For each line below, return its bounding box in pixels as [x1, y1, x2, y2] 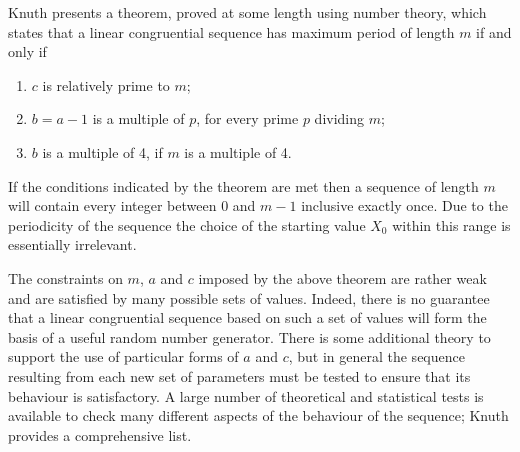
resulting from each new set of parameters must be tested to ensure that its [8, 365, 471, 386]
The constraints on [8, 267, 123, 288]
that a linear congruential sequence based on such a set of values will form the [8, 307, 487, 328]
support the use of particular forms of [8, 346, 239, 367]
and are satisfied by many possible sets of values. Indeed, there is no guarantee [8, 287, 490, 308]
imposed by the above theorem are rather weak [198, 267, 487, 288]
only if [8, 41, 47, 62]
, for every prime [196, 108, 299, 129]
